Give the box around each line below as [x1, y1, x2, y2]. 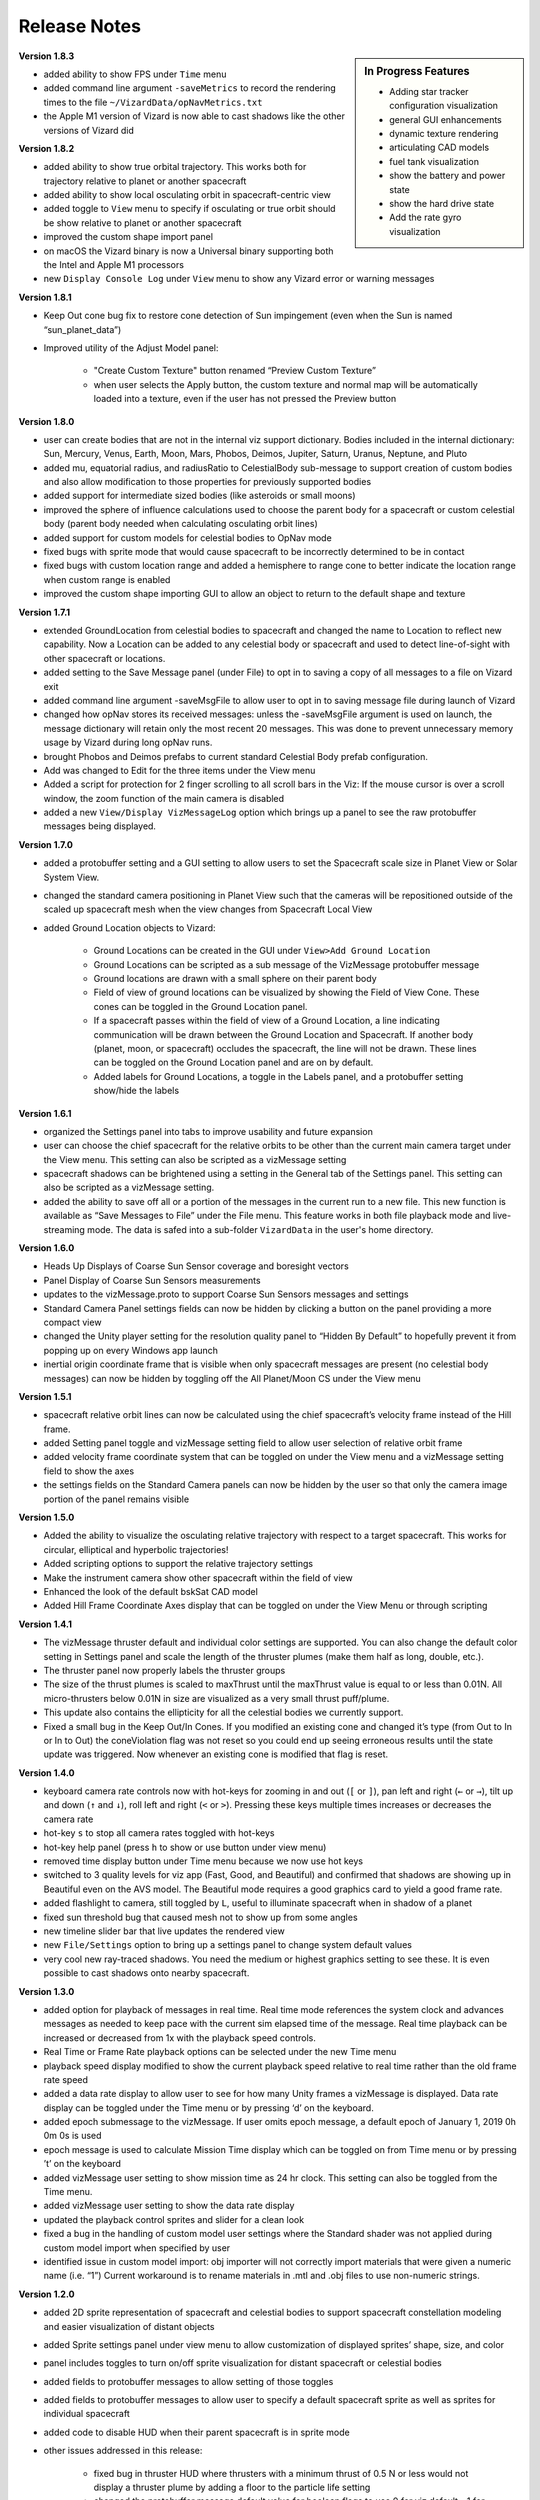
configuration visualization [389, 100, 499, 112]
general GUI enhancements [389, 113, 502, 125]
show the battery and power [389, 170, 506, 182]
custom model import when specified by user [43, 2241, 231, 2254]
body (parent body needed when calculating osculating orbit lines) [43, 518, 319, 530]
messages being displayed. [43, 820, 157, 832]
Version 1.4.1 [18, 1618, 73, 1630]
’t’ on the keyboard [43, 2158, 122, 2170]
